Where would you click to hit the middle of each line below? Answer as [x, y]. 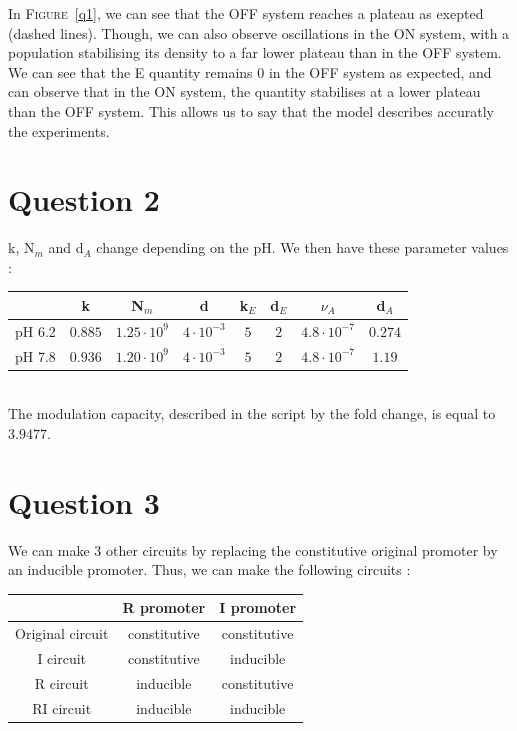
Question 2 [84, 199]
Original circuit [62, 633]
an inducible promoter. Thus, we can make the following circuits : [209, 569]
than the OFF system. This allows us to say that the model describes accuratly [251, 110]
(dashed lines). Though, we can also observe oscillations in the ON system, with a [259, 32]
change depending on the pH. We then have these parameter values [302, 247]
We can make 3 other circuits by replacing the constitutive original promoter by [253, 549]
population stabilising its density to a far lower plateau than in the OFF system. [255, 52]
